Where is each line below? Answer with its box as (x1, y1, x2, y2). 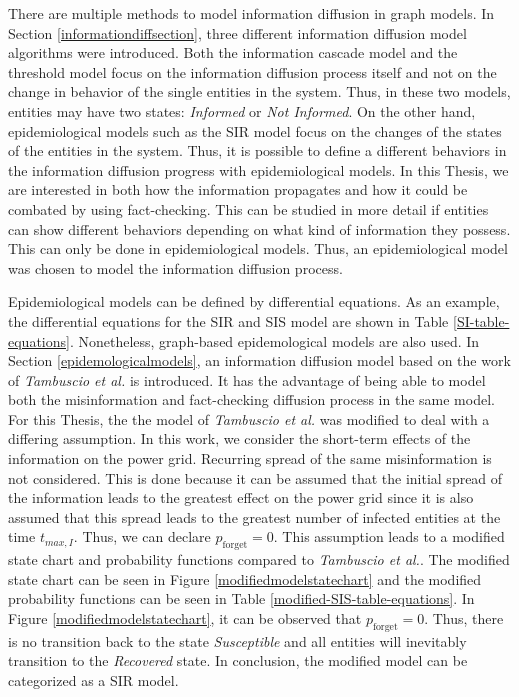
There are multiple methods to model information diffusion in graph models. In (8, 3, 495, 23)
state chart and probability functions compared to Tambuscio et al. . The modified (8, 549, 510, 570)
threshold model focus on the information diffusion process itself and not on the (8, 61, 497, 82)
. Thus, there (424, 608, 504, 629)
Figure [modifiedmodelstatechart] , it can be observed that (8, 608, 362, 629)
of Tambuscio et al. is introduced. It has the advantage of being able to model (8, 369, 486, 390)
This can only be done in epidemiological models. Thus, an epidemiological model (8, 238, 508, 259)
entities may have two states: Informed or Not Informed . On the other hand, (8, 100, 476, 121)
